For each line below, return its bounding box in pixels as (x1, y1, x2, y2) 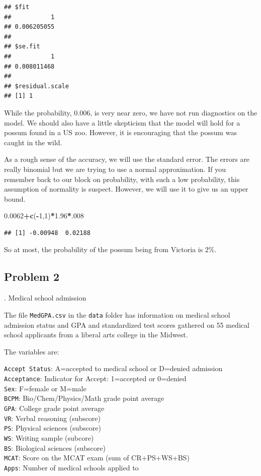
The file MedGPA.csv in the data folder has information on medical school (4, 309, 230, 320)
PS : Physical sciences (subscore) (4, 423, 102, 433)
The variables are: (4, 346, 59, 356)
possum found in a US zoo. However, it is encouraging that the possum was (4, 127, 237, 138)
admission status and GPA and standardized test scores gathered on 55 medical (4, 319, 249, 330)
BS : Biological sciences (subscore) (4, 442, 106, 453)
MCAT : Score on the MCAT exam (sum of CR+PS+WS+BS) (4, 452, 190, 463)
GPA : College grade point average (4, 402, 105, 413)
